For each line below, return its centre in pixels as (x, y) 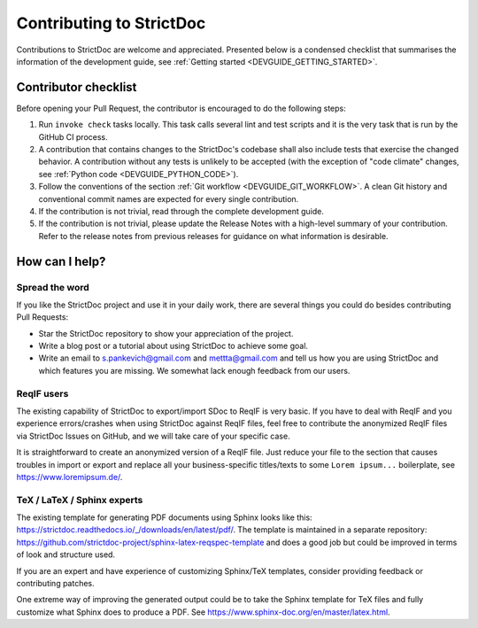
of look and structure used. (66, 554)
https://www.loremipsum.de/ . (69, 477)
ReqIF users (42, 393)
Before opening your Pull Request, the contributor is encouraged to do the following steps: (181, 108)
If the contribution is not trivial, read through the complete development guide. (181, 211)
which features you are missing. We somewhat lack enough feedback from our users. (194, 370)
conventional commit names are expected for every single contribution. (169, 198)
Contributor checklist (77, 87)
